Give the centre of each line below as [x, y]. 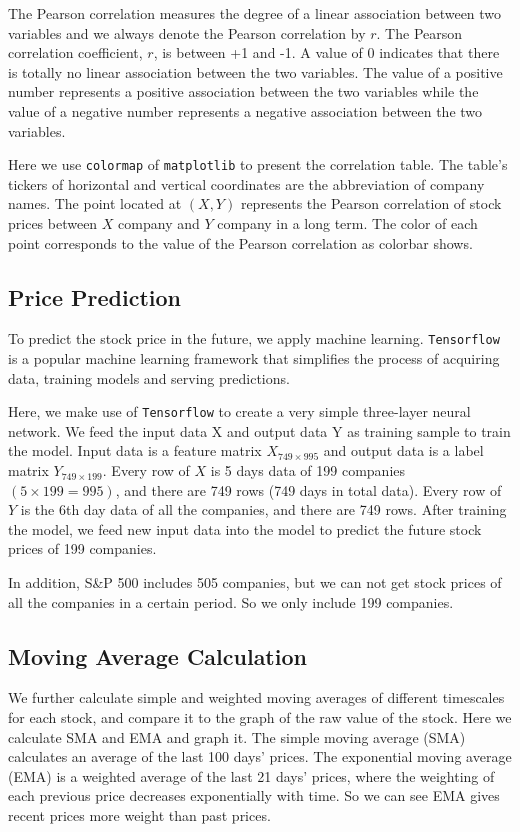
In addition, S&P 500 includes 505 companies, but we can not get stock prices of [255, 582]
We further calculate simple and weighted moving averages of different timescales [256, 697]
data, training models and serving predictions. [149, 377]
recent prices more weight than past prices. [139, 815]
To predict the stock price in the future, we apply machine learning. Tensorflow [254, 338]
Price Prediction [94, 296]
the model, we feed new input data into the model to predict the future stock [245, 528]
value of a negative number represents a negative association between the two [245, 110]
